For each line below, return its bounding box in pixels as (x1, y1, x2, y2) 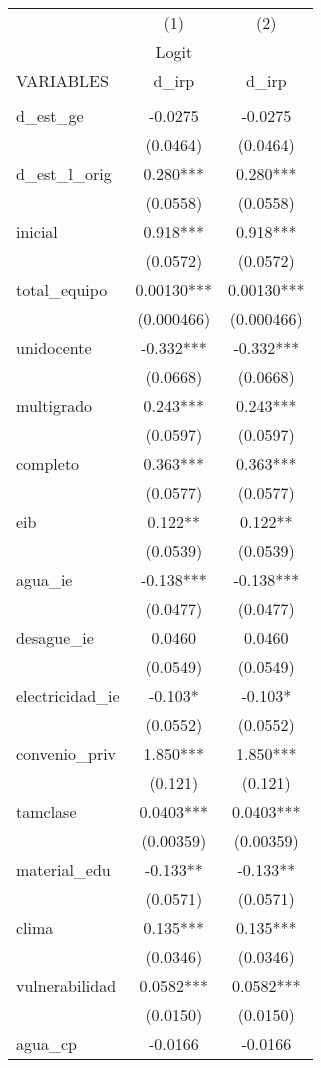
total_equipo (16, 278, 108, 301)
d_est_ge (16, 104, 84, 127)
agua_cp (16, 1032, 77, 1055)
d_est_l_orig (16, 162, 112, 185)
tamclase (16, 800, 77, 823)
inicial (16, 220, 58, 243)
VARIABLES (16, 69, 109, 92)
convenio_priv (16, 742, 117, 765)
